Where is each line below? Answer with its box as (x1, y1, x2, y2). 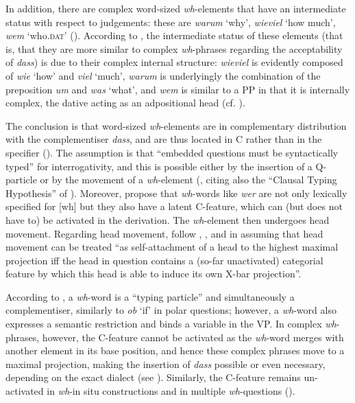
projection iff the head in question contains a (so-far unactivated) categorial (5, 253, 323, 267)
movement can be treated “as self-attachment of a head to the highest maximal (5, 240, 339, 254)
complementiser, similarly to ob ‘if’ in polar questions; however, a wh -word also (5, 303, 336, 317)
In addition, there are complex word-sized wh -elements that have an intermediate (5, 1, 346, 15)
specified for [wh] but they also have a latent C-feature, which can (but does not (5, 199, 343, 214)
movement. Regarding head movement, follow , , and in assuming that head (5, 226, 323, 240)
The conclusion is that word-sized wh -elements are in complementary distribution (5, 118, 347, 133)
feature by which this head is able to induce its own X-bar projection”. (5, 266, 302, 281)
